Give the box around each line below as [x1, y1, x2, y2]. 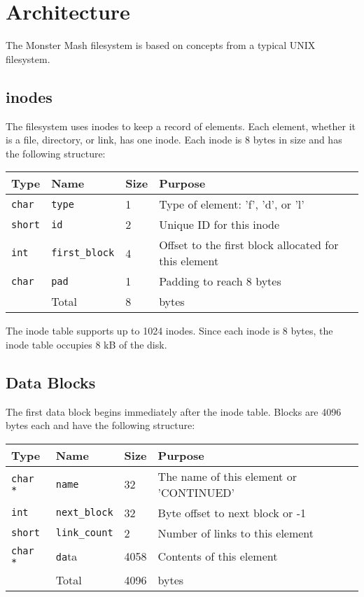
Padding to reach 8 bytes [159, 273, 281, 290]
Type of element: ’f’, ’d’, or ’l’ [159, 196, 304, 213]
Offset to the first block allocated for [159, 237, 339, 253]
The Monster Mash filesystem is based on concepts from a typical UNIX [6, 38, 316, 52]
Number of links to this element [157, 524, 314, 541]
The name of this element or [157, 468, 297, 484]
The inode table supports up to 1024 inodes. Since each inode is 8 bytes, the [6, 323, 333, 338]
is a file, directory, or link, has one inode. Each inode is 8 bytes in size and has [6, 132, 342, 147]
